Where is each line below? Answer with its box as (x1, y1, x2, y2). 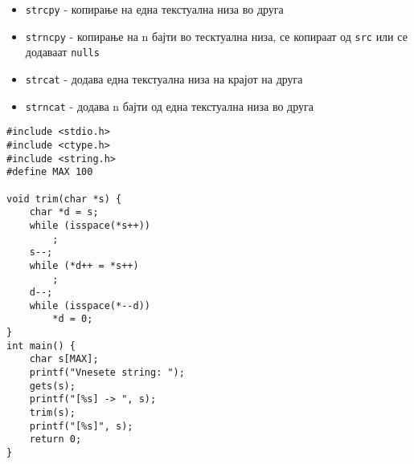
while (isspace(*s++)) (29, 219, 150, 231)
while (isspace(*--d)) (29, 299, 150, 311)
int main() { (6, 340, 76, 352)
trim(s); (29, 407, 76, 419)
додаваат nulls (25, 43, 100, 60)
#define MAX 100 (6, 166, 93, 178)
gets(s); (29, 380, 76, 392)
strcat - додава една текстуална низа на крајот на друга (25, 70, 303, 87)
